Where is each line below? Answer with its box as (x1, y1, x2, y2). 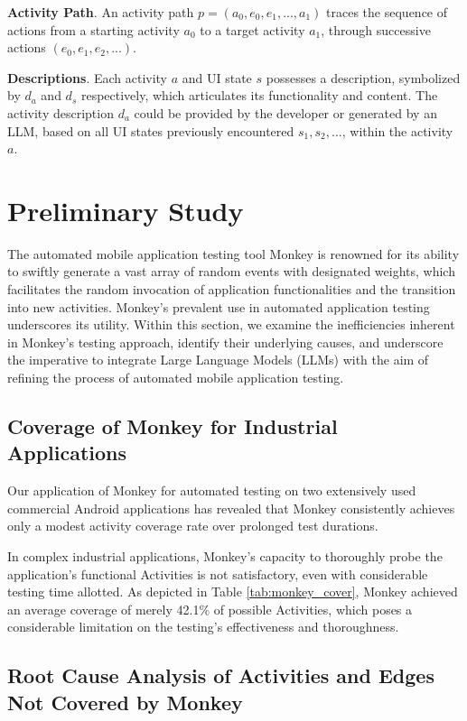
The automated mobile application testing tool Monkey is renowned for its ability (7, 244, 460, 263)
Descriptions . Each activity (7, 68, 168, 87)
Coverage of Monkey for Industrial (7, 412, 338, 440)
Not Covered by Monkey (7, 688, 243, 716)
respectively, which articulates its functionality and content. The (80, 86, 438, 105)
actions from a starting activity (7, 20, 180, 39)
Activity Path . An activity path (7, 3, 194, 21)
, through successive (321, 20, 431, 39)
